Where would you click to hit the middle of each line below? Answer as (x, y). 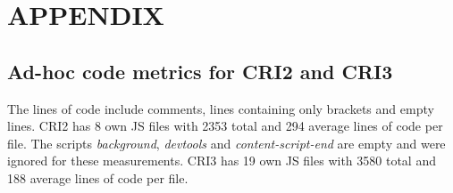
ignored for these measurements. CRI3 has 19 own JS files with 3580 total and (222, 161)
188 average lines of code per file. (98, 177)
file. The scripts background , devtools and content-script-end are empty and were (226, 143)
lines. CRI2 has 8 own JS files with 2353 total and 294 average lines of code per (225, 126)
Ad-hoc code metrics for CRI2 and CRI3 (200, 71)
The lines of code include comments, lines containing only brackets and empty (221, 108)
